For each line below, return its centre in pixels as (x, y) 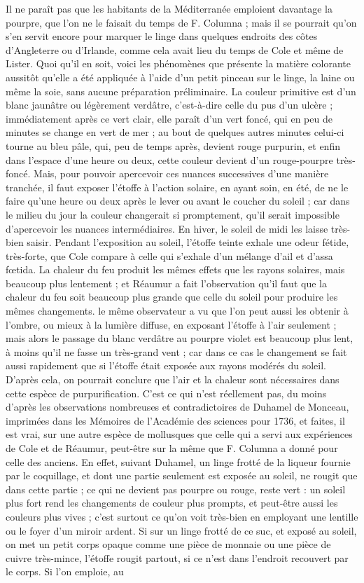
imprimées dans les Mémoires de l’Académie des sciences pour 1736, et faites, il (175, 420)
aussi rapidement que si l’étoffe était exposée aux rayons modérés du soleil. (166, 365)
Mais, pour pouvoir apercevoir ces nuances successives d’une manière (181, 173)
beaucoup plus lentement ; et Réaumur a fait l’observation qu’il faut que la (166, 283)
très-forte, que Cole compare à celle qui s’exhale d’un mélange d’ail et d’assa (169, 255)
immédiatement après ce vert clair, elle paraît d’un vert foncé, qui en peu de (169, 118)
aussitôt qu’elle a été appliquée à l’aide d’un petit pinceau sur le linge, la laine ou (180, 77)
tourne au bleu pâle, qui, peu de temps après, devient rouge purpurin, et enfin (173, 145)
